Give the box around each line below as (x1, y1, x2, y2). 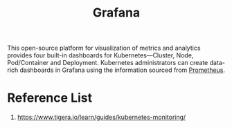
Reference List (7, 90, 92, 106)
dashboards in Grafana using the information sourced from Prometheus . (19, 66, 226, 74)
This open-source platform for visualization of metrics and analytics (7, 44, 201, 53)
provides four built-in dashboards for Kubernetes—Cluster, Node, (7, 51, 194, 60)
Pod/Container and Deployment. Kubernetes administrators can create (7, 59, 208, 67)
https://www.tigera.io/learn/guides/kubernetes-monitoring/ (17, 113, 186, 122)
